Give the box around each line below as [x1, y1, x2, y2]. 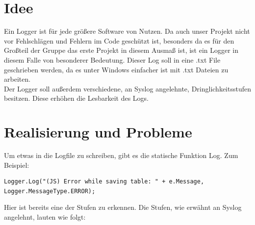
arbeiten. [4, 74, 31, 84]
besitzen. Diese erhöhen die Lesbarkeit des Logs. [4, 93, 149, 103]
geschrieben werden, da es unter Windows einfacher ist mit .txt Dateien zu [4, 64, 229, 74]
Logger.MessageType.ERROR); [4, 187, 96, 195]
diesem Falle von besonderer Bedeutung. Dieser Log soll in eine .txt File [4, 54, 221, 65]
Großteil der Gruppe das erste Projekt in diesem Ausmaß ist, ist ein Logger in [4, 45, 239, 55]
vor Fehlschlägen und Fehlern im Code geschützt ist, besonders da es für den [4, 35, 234, 45]
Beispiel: [4, 159, 29, 170]
